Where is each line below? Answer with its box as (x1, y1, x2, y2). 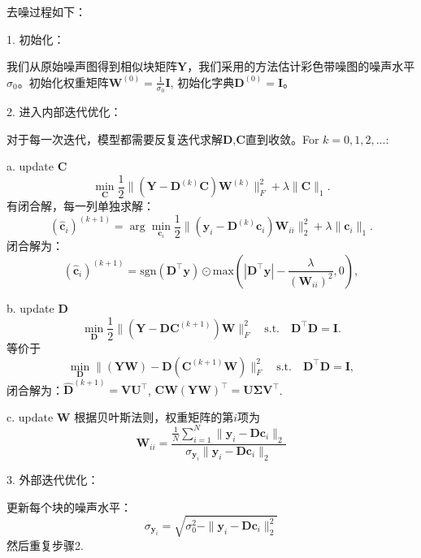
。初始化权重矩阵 (17, 73, 109, 90)
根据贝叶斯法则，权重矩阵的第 (74, 408, 234, 425)
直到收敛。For (245, 130, 319, 147)
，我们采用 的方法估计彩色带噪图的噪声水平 (187, 58, 415, 75)
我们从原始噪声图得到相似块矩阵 (7, 58, 177, 75)
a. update (7, 158, 54, 175)
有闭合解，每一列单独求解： (7, 197, 154, 214)
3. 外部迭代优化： (7, 471, 99, 488)
